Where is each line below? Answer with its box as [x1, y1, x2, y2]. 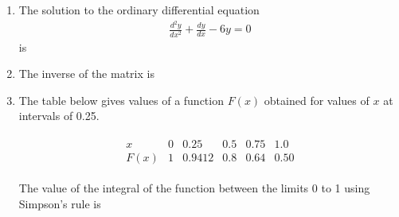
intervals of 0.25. [18, 107, 100, 124]
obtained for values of [264, 91, 370, 108]
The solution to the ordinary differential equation [18, 2, 260, 17]
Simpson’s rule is [18, 195, 101, 211]
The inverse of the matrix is [18, 65, 155, 82]
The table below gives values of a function [18, 91, 224, 108]
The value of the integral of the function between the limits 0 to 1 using [18, 180, 370, 196]
